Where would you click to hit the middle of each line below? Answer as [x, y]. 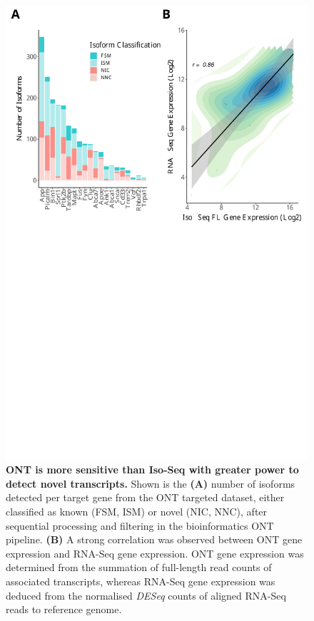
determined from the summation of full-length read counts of [139, 567]
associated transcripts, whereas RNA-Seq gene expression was [141, 581]
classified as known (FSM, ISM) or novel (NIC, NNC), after [137, 511]
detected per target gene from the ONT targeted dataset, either [145, 497]
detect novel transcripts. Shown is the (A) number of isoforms [151, 483]
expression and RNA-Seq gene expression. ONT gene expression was [155, 553]
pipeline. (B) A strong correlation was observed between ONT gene [154, 539]
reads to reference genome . [64, 609]
